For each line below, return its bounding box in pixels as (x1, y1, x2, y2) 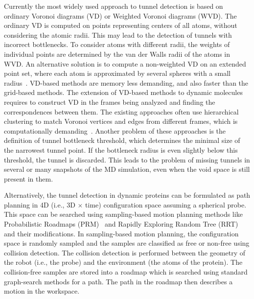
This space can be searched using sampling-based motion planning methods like (4, 209, 243, 219)
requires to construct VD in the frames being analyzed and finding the (4, 96, 215, 107)
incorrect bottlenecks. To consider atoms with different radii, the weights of (4, 39, 230, 49)
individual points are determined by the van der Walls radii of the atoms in (4, 48, 231, 59)
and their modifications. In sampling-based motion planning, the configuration (4, 228, 239, 238)
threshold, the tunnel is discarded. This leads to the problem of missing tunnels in (4, 154, 250, 164)
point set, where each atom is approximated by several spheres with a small (4, 68, 231, 78)
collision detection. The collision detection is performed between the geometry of (4, 247, 246, 257)
